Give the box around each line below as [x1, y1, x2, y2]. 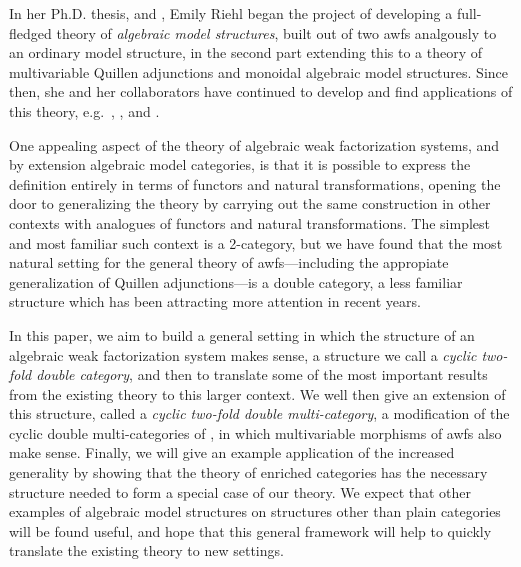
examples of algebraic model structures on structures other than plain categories [9, 501, 501, 522]
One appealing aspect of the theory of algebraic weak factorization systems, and [9, 134, 500, 155]
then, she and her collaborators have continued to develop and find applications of [9, 81, 513, 102]
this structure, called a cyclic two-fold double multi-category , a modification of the [9, 403, 510, 424]
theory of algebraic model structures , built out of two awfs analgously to [56, 22, 497, 43]
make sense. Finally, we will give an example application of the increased [9, 442, 455, 463]
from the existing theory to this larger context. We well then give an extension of [9, 383, 506, 404]
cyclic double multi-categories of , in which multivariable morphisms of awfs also [9, 422, 502, 443]
